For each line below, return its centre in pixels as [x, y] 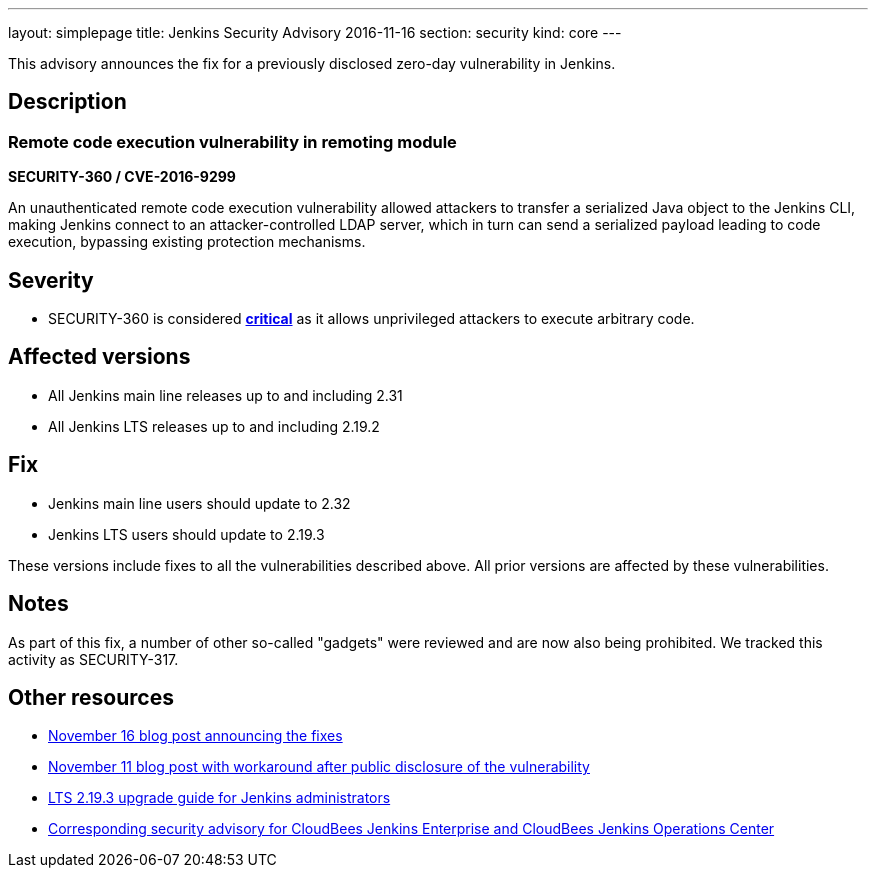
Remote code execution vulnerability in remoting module [232, 141]
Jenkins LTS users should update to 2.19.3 [186, 534]
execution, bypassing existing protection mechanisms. [187, 242]
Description [67, 102]
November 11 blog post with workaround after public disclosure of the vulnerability [319, 767]
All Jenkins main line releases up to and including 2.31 [225, 395]
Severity [51, 280]
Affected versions [99, 357]
